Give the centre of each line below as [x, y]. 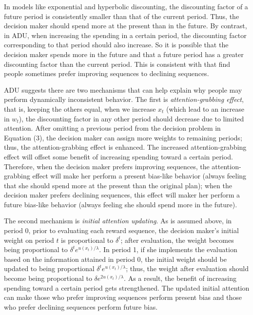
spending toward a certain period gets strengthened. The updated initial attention [127, 287]
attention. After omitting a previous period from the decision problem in [112, 128]
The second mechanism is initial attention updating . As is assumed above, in [118, 221]
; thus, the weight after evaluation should [187, 268]
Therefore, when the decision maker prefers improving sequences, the [107, 166]
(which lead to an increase [205, 108]
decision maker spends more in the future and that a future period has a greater [124, 54]
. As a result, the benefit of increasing [180, 278]
